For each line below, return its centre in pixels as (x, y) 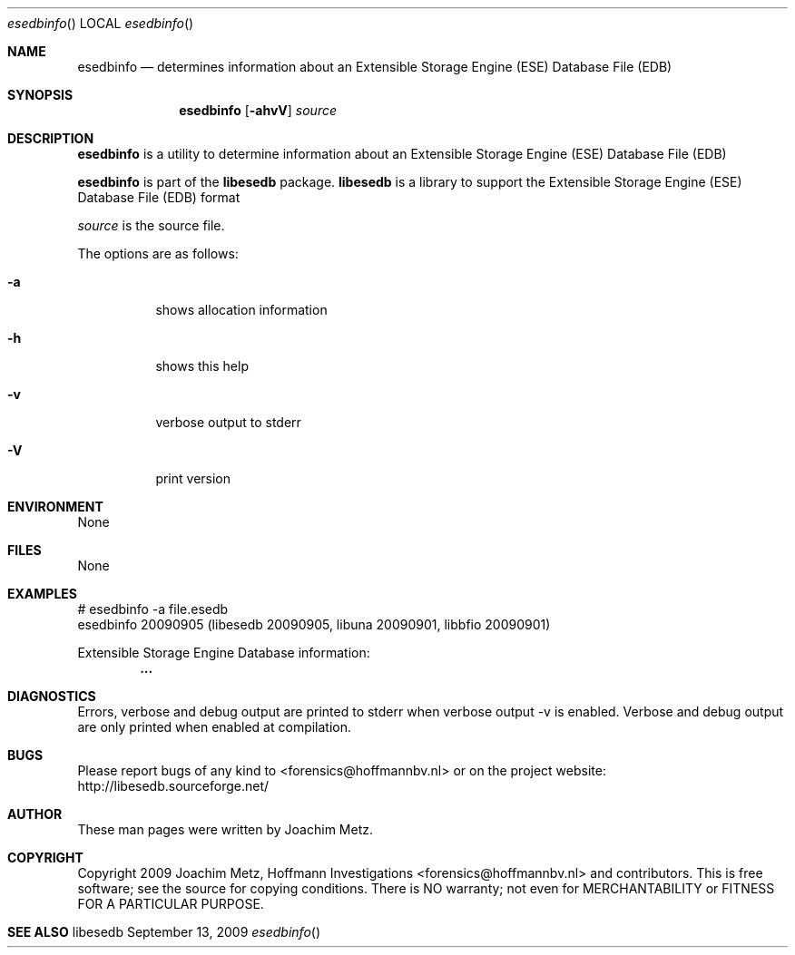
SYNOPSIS (40, 95)
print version (193, 478)
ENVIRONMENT (55, 507)
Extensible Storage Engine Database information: (224, 653)
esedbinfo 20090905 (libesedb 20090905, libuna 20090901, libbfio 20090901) (314, 624)
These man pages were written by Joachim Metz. (225, 829)
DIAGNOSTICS (52, 696)
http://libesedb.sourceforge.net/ (173, 786)
